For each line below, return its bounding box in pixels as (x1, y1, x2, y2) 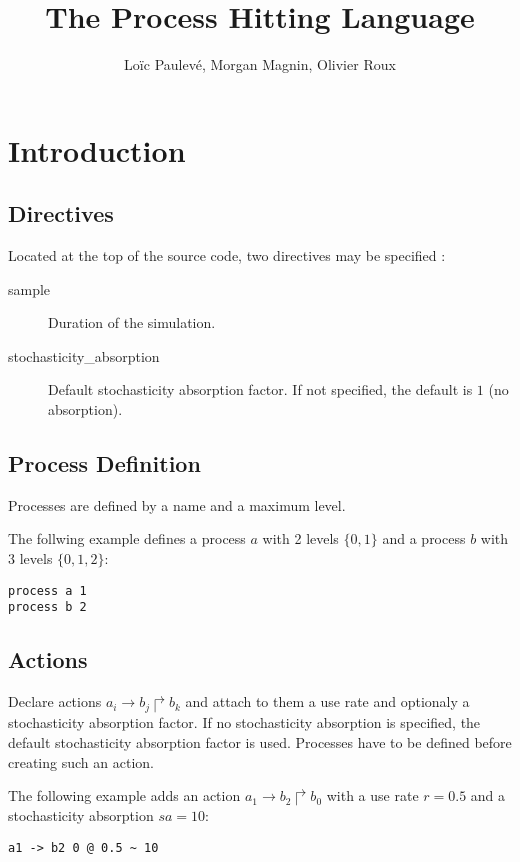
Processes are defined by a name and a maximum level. (8, 494, 346, 515)
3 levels (8, 548, 53, 569)
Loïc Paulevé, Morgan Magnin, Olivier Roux (124, 54, 396, 75)
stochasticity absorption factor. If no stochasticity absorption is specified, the (8, 712, 481, 733)
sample (8, 278, 51, 299)
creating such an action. (8, 751, 154, 772)
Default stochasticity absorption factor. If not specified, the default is (48, 379, 473, 400)
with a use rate (326, 785, 419, 806)
